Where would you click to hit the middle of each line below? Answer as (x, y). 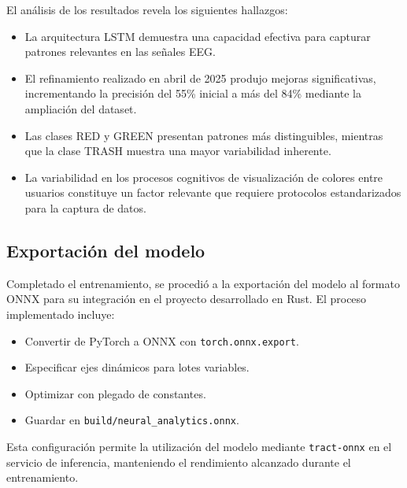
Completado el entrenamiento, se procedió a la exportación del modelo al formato (203, 283)
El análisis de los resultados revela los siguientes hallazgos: (147, 9)
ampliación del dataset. (81, 108)
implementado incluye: (61, 314)
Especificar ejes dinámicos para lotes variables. (137, 367)
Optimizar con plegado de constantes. (115, 393)
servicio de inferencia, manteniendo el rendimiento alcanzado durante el (179, 462)
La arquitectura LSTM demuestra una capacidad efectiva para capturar (198, 36)
